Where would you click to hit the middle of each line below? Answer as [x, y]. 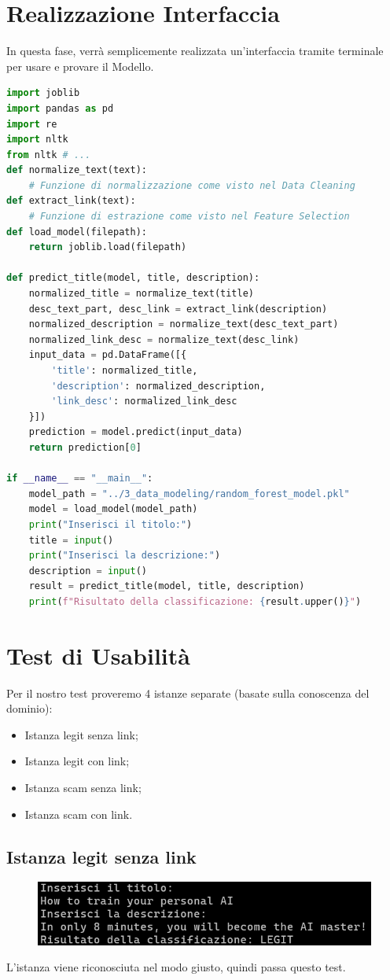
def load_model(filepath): [77, 232]
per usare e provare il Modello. [80, 66]
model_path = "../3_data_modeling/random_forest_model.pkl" [189, 494]
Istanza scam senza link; [83, 787]
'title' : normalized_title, [125, 370]
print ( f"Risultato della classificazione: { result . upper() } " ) [195, 601]
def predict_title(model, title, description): [133, 278]
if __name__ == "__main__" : [80, 479]
